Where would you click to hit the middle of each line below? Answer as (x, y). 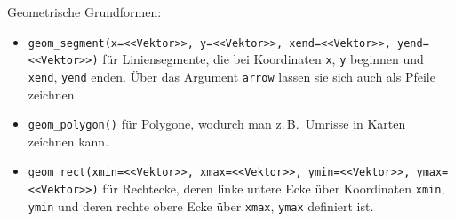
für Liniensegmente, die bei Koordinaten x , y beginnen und (263, 59)
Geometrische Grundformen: (84, 12)
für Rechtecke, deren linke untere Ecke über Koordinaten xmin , (274, 189)
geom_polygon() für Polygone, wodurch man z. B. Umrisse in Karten (217, 124)
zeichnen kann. (68, 141)
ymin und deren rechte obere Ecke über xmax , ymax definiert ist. (201, 205)
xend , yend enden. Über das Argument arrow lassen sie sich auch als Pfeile (231, 76)
